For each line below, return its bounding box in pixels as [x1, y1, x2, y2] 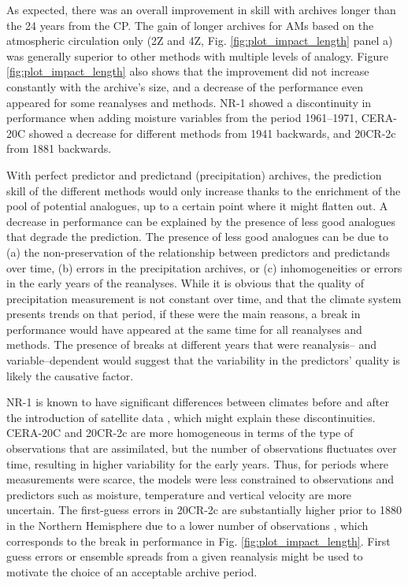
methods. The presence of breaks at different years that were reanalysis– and [6, 336, 377, 353]
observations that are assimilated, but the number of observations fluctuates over [6, 440, 397, 457]
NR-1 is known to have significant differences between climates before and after [6, 394, 389, 410]
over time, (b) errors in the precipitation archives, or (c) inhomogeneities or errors [6, 259, 402, 276]
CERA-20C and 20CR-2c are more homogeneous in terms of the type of [6, 424, 354, 441]
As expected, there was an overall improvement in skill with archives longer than [6, 2, 396, 17]
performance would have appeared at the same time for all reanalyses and [6, 320, 362, 337]
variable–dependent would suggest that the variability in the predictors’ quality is [6, 352, 400, 368]
